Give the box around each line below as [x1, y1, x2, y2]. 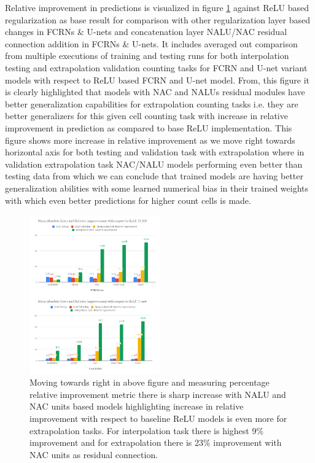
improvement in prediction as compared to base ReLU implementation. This [5, 121, 292, 134]
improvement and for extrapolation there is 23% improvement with [29, 436, 282, 449]
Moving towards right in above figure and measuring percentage [29, 376, 270, 389]
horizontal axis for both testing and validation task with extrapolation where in [5, 146, 305, 158]
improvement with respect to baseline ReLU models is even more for [29, 411, 287, 424]
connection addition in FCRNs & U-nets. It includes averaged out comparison [5, 37, 298, 50]
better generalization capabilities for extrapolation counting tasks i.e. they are [5, 97, 298, 110]
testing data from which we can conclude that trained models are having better [5, 169, 304, 182]
